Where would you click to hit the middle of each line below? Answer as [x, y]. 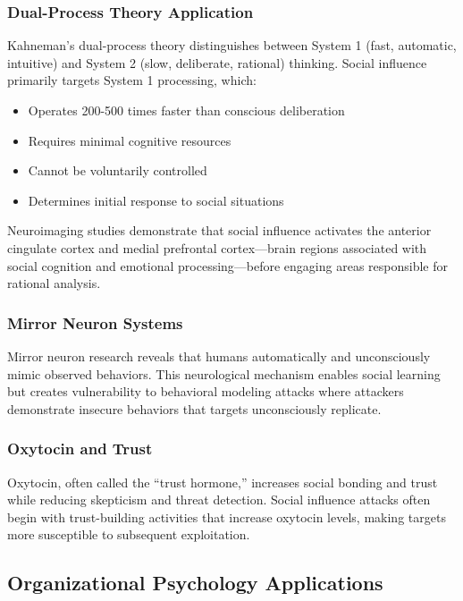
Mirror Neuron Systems [95, 322]
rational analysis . [54, 283]
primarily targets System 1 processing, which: [132, 80]
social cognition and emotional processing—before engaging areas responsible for [228, 265]
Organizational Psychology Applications [195, 583]
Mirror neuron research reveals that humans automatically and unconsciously [219, 356]
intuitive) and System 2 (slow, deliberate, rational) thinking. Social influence [217, 62]
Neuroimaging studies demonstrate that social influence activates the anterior [219, 230]
